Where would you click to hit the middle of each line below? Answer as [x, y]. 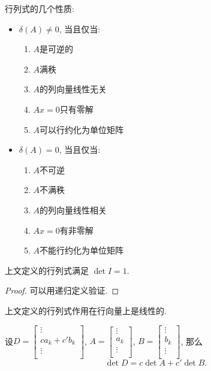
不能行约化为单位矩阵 [82, 250]
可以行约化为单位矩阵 [82, 129]
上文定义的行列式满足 [47, 270]
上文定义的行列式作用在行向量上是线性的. [86, 310]
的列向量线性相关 [73, 209]
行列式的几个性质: [40, 8]
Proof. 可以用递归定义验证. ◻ [62, 290]
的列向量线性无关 [73, 89]
